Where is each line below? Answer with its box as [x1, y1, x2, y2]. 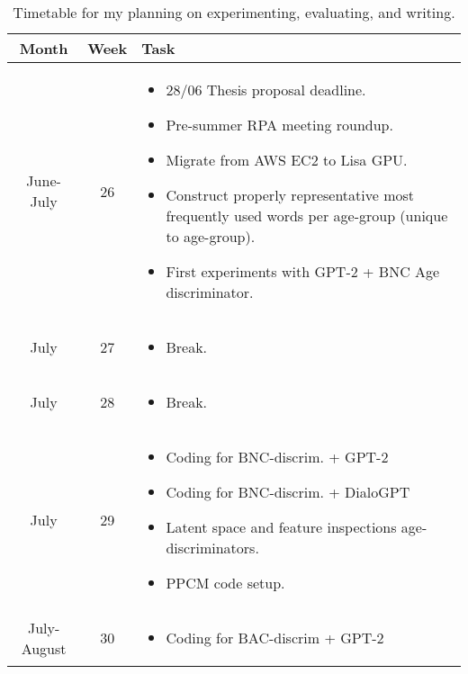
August [21, 637, 67, 659]
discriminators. [166, 537, 259, 558]
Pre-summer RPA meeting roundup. [166, 114, 393, 135]
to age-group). [166, 226, 256, 247]
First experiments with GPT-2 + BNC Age [166, 261, 440, 282]
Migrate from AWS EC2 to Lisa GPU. [166, 149, 408, 170]
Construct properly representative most [166, 184, 415, 205]
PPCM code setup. [166, 572, 285, 593]
